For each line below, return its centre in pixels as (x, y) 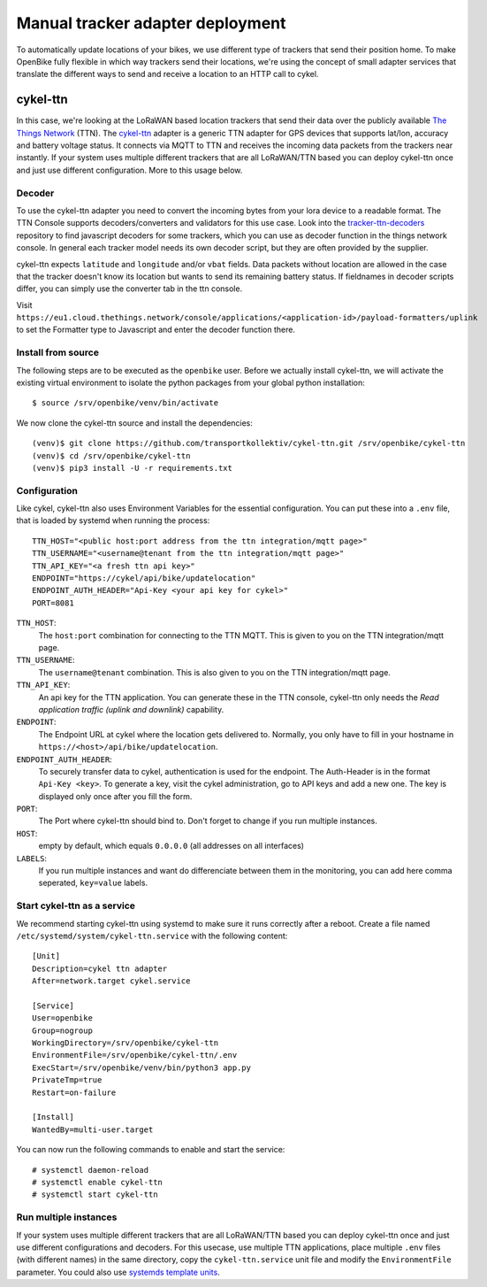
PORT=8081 (53, 603)
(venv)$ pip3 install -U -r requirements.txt (133, 468)
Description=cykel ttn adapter (100, 968)
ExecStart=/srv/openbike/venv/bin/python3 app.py (142, 1067)
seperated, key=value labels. (93, 883)
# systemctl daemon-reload (91, 1170)
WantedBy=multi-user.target (93, 1129)
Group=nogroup (62, 1030)
